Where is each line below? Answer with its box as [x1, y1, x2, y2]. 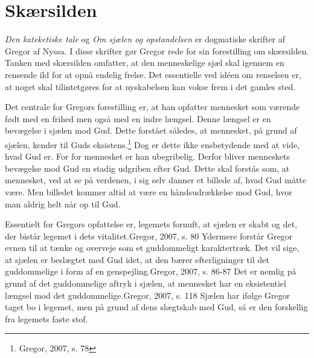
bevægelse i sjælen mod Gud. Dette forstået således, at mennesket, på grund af [5, 124, 297, 137]
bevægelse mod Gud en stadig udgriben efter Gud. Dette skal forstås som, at [5, 161, 290, 174]
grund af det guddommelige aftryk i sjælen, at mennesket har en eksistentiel [5, 277, 286, 290]
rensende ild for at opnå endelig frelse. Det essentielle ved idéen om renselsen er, [5, 68, 301, 80]
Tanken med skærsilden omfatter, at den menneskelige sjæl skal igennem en [5, 56, 284, 69]
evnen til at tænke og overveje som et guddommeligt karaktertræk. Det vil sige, [5, 241, 300, 254]
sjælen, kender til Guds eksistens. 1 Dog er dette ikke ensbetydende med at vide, [5, 136, 300, 151]
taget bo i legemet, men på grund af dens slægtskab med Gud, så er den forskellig [5, 301, 308, 313]
